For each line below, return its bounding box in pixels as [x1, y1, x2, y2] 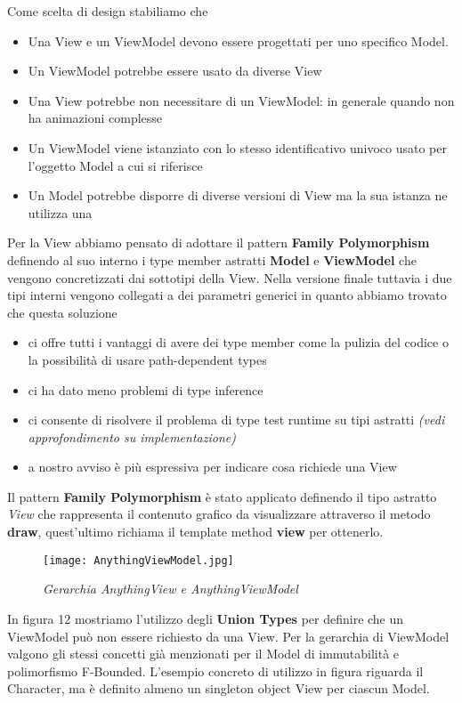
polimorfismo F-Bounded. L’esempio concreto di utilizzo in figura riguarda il [7, 661, 424, 680]
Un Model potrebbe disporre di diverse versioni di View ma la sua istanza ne [28, 186, 448, 205]
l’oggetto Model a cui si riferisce [28, 156, 203, 174]
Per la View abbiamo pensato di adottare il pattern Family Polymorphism [7, 233, 430, 252]
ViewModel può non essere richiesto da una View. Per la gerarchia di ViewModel [7, 626, 450, 645]
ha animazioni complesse [28, 109, 163, 127]
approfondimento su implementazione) [28, 427, 236, 446]
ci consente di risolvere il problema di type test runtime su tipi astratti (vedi [28, 410, 445, 429]
